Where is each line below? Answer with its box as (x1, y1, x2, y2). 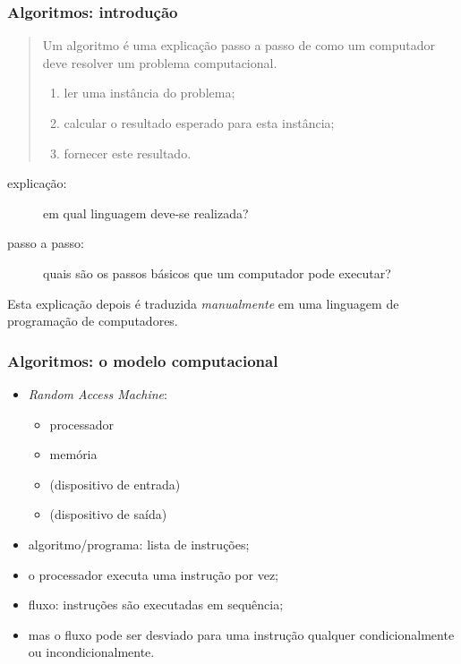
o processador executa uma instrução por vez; (28, 565, 278, 583)
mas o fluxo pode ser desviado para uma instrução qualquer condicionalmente (28, 625, 455, 643)
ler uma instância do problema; (64, 83, 235, 102)
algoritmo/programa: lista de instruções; (28, 534, 250, 553)
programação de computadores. (7, 311, 178, 330)
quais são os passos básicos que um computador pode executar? (43, 263, 391, 282)
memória (49, 445, 98, 464)
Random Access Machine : (28, 384, 167, 403)
